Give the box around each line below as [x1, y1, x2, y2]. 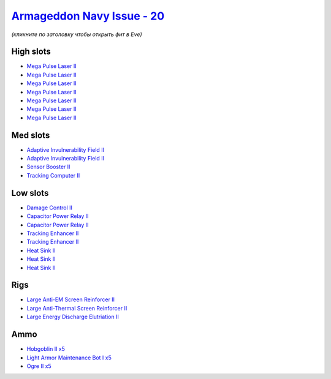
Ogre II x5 [26, 362, 51, 370]
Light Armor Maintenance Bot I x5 [26, 354, 112, 361]
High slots [11, 47, 51, 57]
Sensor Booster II [26, 163, 70, 171]
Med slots [11, 130, 50, 140]
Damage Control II [26, 204, 73, 211]
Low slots [11, 187, 49, 198]
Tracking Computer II [26, 171, 80, 179]
